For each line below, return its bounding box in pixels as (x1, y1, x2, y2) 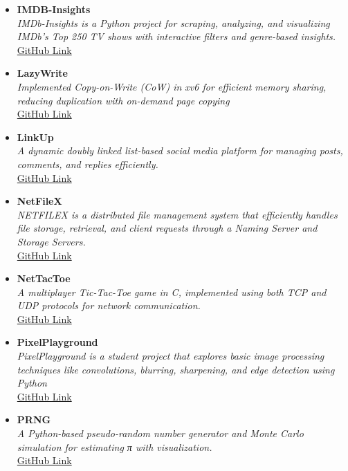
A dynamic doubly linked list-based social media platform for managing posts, (17, 143, 343, 158)
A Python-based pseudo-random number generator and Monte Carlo (17, 426, 304, 441)
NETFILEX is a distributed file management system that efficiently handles (17, 207, 338, 221)
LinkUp (17, 129, 54, 144)
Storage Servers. (17, 234, 86, 248)
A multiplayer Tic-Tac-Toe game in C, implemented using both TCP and (17, 284, 327, 299)
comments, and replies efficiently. (17, 156, 158, 171)
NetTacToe (17, 271, 71, 286)
